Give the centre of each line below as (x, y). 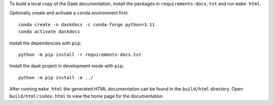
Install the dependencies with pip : (45, 43)
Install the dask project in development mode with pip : (67, 66)
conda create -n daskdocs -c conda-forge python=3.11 (87, 24)
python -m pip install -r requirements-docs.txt (80, 55)
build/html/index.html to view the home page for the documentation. (87, 96)
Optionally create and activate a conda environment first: (69, 13)
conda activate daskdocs (49, 32)
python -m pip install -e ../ (56, 77)
